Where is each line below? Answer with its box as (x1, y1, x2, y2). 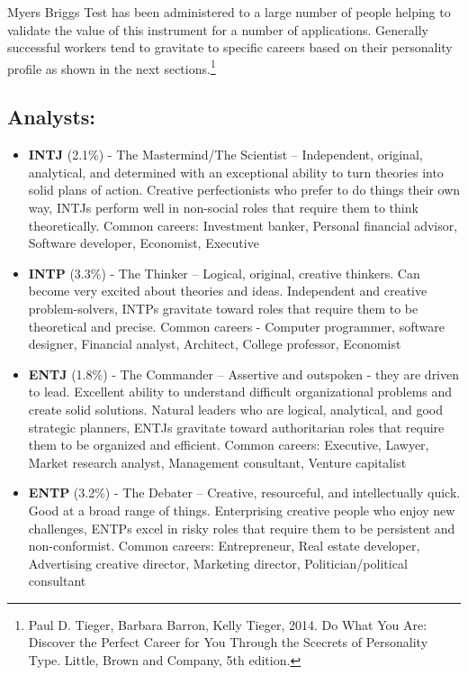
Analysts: (7, 103, 96, 131)
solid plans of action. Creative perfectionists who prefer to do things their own (28, 180, 461, 199)
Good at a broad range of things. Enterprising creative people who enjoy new (28, 500, 455, 519)
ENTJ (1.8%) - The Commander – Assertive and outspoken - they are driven (28, 364, 460, 383)
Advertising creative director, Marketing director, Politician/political (28, 553, 408, 572)
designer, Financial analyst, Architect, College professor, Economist (28, 334, 401, 353)
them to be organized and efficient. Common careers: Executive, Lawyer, (28, 435, 429, 454)
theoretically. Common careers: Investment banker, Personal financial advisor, (28, 215, 458, 234)
